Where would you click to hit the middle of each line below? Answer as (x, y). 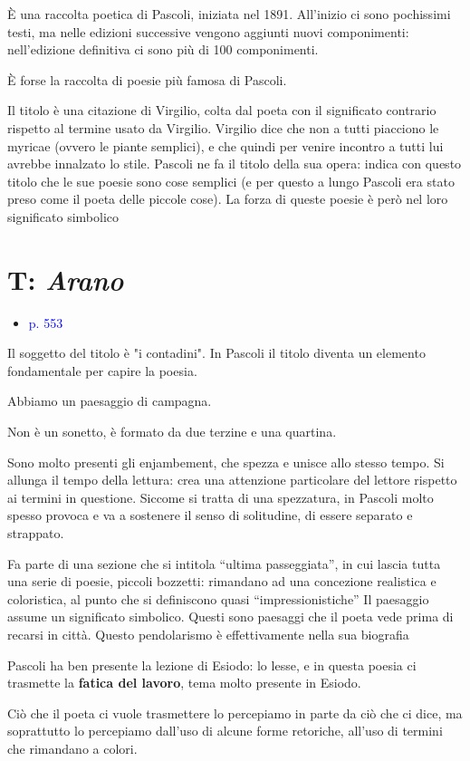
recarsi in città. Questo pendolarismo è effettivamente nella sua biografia (208, 634)
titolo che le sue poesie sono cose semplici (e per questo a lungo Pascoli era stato (231, 181)
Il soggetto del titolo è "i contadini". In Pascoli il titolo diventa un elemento (216, 353)
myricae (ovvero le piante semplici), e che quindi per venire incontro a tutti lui (225, 145)
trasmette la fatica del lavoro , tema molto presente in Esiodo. (184, 683)
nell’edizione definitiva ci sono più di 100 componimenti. (163, 49)
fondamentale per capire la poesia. (102, 370)
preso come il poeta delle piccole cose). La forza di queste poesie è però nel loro (228, 199)
